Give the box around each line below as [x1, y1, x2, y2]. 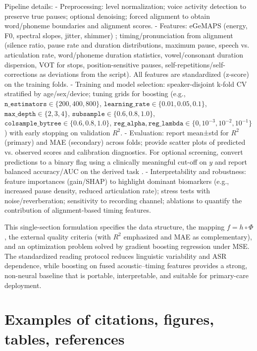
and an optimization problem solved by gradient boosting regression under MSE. [4, 241, 250, 251]
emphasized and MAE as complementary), [123, 231, 252, 241]
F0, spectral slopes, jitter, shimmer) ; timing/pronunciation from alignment [4, 30, 233, 40]
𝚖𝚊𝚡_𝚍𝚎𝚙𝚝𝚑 [4, 110, 36, 117]
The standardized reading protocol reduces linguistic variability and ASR [4, 250, 227, 261]
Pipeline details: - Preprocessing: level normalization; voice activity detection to [4, 1, 247, 11]
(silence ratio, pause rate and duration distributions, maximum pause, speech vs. [4, 40, 250, 50]
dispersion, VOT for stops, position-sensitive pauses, [4, 59, 163, 69]
